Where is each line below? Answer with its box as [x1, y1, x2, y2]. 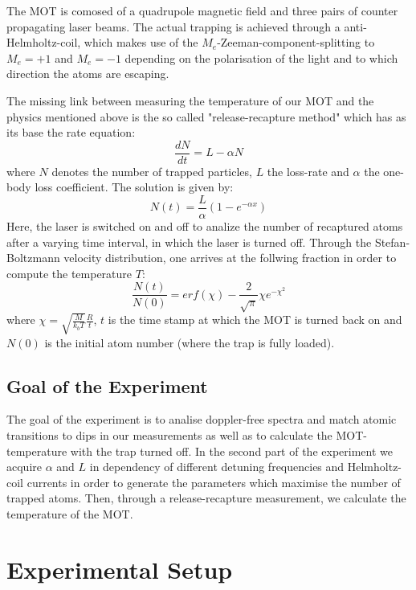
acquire [6, 458, 42, 475]
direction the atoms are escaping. [6, 65, 169, 82]
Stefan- [374, 233, 410, 250]
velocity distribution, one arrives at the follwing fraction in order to [63, 249, 397, 266]
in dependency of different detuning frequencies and [89, 458, 345, 475]
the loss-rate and [267, 162, 349, 179]
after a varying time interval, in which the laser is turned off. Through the [6, 233, 372, 250]
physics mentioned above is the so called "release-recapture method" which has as [6, 108, 406, 125]
